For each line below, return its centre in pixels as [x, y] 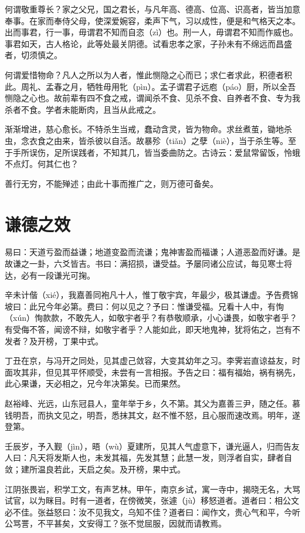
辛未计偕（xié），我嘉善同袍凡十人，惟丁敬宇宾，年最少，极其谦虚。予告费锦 [152, 295]
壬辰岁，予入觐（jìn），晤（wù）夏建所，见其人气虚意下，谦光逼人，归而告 [148, 446]
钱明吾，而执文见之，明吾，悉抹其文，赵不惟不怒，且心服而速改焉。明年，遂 [152, 415]
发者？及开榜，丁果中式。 [54, 341]
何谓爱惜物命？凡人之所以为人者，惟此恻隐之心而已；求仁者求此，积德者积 [148, 74]
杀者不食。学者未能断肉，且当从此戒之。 [83, 109]
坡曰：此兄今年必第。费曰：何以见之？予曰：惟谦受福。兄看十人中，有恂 [144, 306]
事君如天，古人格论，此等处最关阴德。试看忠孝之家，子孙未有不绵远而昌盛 [148, 43]
